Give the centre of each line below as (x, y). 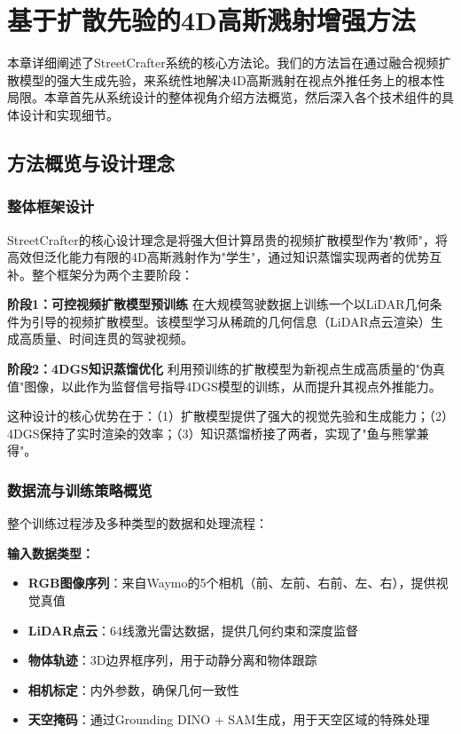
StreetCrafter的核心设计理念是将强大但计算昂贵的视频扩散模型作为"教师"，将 (228, 239)
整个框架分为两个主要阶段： (112, 274)
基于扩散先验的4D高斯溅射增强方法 (211, 20)
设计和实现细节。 (69, 114)
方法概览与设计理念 (91, 162)
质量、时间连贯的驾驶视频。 (112, 339)
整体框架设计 (51, 206)
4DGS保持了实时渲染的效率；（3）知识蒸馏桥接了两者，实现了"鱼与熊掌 (212, 433)
